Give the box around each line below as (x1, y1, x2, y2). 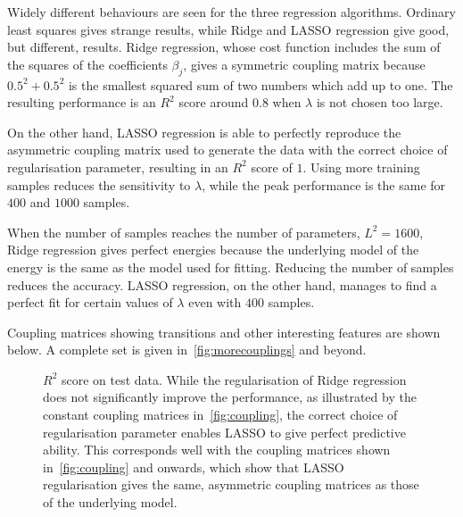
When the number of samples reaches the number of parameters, (7, 222, 360, 241)
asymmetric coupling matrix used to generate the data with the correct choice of (7, 140, 448, 159)
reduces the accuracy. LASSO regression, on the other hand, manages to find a (7, 275, 437, 294)
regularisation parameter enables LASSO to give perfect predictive (43, 422, 406, 441)
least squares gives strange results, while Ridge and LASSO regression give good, (7, 20, 450, 38)
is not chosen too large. (316, 93, 443, 112)
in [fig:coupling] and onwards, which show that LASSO (43, 457, 344, 476)
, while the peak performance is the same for (202, 175, 446, 194)
